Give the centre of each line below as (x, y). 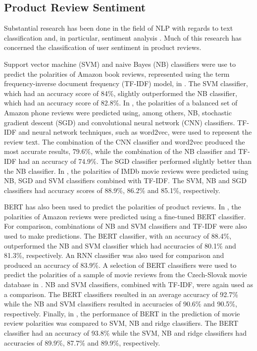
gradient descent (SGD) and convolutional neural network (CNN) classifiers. (120, 122)
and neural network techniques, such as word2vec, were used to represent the (135, 132)
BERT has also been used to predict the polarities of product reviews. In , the (123, 207)
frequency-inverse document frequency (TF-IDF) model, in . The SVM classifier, (126, 83)
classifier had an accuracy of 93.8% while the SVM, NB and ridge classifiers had (125, 333)
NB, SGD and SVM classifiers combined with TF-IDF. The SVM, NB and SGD (125, 180)
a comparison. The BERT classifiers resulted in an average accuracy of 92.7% (121, 294)
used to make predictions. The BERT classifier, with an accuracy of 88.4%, (118, 236)
